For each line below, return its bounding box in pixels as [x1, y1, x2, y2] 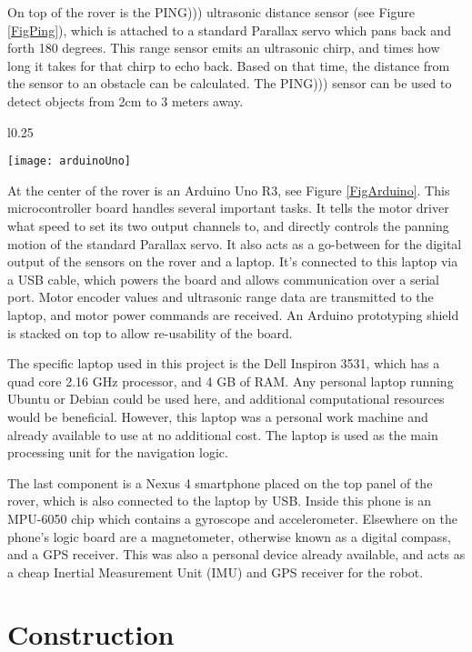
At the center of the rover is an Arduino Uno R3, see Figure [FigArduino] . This [7, 180, 450, 199]
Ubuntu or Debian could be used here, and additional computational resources [7, 389, 445, 408]
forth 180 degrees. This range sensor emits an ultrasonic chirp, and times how [7, 38, 440, 57]
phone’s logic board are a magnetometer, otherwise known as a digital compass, [7, 527, 451, 546]
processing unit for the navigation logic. [7, 443, 228, 462]
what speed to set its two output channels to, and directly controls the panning [7, 216, 449, 235]
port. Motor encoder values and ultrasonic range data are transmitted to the [7, 287, 434, 306]
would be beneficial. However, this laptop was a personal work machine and [7, 406, 428, 426]
